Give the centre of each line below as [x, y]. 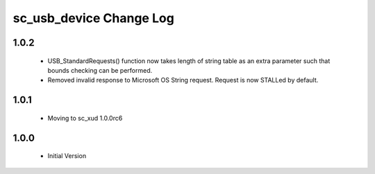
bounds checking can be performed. [100, 70]
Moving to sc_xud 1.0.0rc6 [85, 118]
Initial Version [67, 156]
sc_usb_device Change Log [94, 18]
